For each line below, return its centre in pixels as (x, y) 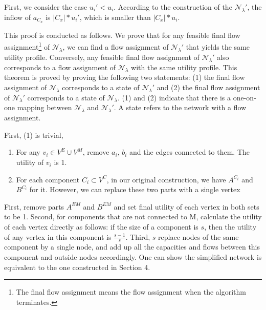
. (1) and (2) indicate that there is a (174, 97)
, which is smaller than (115, 17)
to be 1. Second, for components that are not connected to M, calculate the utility (133, 216)
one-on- (245, 97)
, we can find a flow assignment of (116, 46)
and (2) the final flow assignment (208, 87)
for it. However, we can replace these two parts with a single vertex (135, 189)
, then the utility (230, 227)
